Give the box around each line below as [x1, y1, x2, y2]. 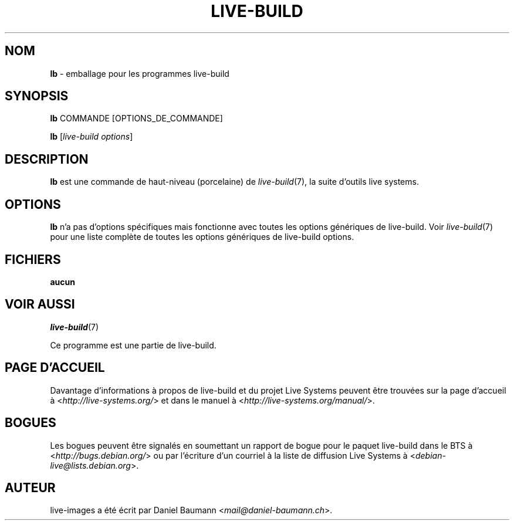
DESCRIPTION [5, 151, 89, 167]
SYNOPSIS [5, 89, 69, 104]
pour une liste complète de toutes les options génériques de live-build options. [50, 232, 354, 242]
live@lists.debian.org [50, 460, 131, 470]
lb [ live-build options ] [50, 131, 133, 142]
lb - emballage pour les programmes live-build [50, 68, 229, 79]
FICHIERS [5, 252, 61, 267]
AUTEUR [5, 480, 56, 495]
